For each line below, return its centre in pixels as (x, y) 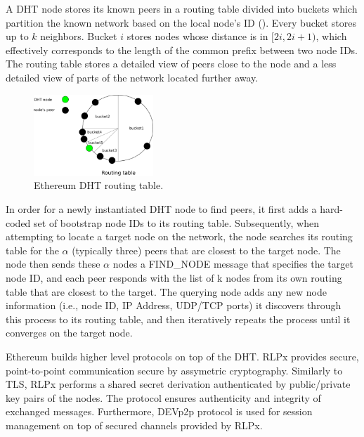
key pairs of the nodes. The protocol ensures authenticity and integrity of (163, 397)
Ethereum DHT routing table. (99, 185)
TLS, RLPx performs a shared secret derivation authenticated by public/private (178, 384)
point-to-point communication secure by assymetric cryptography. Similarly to (174, 370)
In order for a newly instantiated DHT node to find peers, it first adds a (161, 209)
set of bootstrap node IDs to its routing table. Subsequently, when (176, 222)
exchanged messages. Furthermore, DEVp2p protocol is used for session (159, 411)
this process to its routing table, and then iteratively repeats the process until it (178, 319)
